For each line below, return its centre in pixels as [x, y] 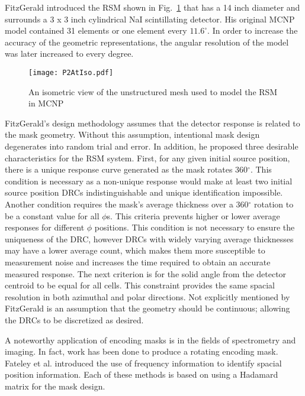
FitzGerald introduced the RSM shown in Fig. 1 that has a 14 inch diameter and [152, 7]
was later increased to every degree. [69, 53]
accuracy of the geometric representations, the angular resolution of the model [147, 42]
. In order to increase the [253, 30]
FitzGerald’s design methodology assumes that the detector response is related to [152, 123]
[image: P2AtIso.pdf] [71, 72]
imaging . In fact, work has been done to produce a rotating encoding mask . [142, 351]
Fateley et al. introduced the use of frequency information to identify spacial [143, 363]
